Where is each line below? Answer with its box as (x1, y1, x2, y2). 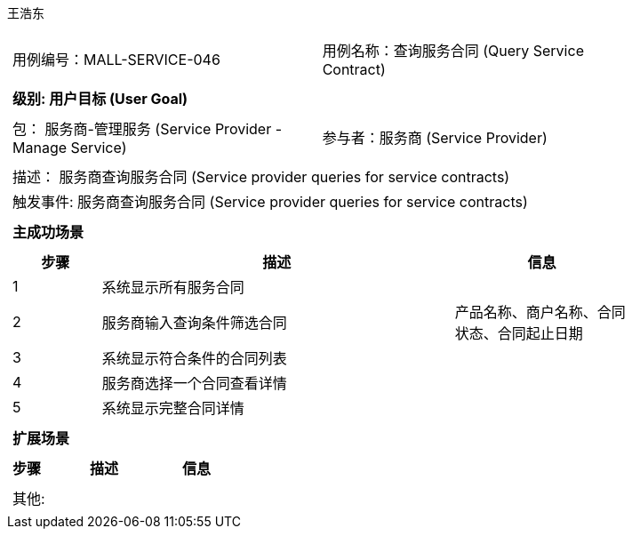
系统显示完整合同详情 (101, 399, 244, 417)
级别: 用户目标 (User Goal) (12, 90, 188, 108)
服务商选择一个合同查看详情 (101, 374, 287, 392)
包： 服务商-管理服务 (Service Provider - (12, 120, 283, 138)
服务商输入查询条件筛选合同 (101, 314, 287, 332)
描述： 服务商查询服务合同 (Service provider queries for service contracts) (12, 168, 510, 186)
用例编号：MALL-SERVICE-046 (12, 51, 220, 68)
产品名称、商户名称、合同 (454, 303, 626, 321)
